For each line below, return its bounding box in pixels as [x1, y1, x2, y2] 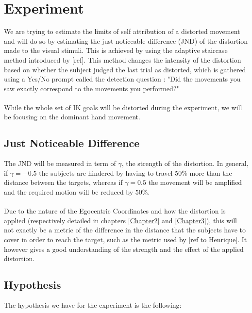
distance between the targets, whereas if [4, 177, 123, 187]
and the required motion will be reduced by [4, 187, 134, 197]
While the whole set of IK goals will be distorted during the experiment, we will [4, 102, 242, 112]
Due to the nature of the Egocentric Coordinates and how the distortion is [4, 206, 226, 216]
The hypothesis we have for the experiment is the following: [4, 300, 182, 310]
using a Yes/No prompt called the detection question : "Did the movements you [4, 74, 241, 84]
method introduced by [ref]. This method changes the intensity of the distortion [4, 54, 241, 65]
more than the [189, 167, 232, 178]
